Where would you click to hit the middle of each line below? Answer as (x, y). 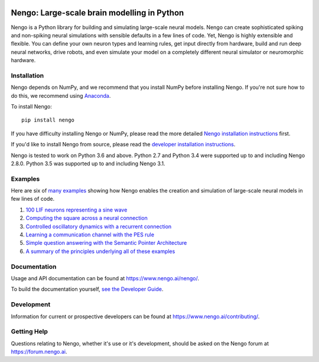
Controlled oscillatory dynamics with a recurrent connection (99, 226)
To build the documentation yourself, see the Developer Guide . (87, 289)
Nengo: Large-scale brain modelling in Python (97, 13)
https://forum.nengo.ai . (39, 352)
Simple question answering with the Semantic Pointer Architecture (106, 243)
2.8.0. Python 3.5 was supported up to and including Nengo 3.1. (88, 164)
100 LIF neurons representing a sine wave (77, 210)
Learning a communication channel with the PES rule (90, 235)
